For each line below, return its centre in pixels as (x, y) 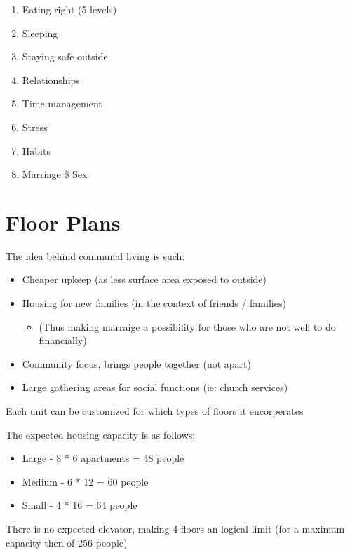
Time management (62, 103)
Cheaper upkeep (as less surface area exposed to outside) (144, 279)
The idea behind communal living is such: (95, 255)
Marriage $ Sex (55, 174)
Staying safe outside (65, 56)
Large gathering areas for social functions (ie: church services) (155, 387)
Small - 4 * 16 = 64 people (80, 505)
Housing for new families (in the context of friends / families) (154, 303)
